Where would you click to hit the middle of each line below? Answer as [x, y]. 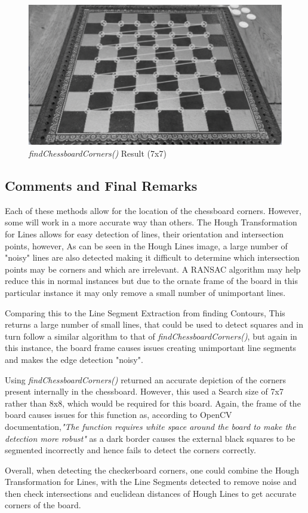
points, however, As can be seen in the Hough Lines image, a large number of [146, 245]
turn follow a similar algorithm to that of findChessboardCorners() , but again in [151, 336]
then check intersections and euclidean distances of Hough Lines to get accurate [151, 493]
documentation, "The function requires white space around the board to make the [150, 426]
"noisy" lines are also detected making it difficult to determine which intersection [152, 257]
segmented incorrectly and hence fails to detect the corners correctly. [130, 450]
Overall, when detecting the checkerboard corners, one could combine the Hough [152, 470]
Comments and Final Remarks [101, 185]
